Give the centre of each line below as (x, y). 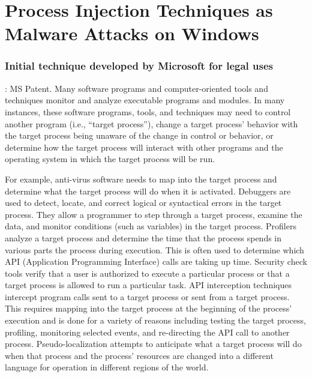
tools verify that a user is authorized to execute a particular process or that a (147, 273)
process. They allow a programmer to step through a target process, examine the (154, 214)
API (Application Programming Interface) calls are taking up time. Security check (156, 261)
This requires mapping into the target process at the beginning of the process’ (148, 308)
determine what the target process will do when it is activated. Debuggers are (148, 191)
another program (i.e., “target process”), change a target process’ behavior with (151, 123)
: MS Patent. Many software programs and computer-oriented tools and (136, 88)
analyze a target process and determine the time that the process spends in (143, 237)
